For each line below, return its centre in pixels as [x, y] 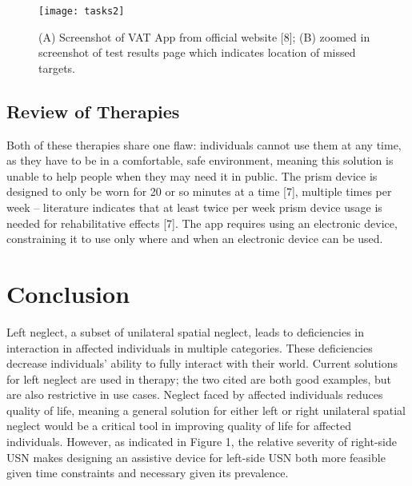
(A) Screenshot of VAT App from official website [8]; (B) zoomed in [204, 36]
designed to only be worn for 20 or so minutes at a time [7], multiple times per [199, 191]
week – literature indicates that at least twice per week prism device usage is [194, 207]
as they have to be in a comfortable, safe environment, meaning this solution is [200, 160]
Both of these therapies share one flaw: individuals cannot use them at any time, [204, 144]
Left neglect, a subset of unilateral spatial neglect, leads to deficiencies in [186, 331]
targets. [57, 68]
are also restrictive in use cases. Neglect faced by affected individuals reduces [195, 394]
